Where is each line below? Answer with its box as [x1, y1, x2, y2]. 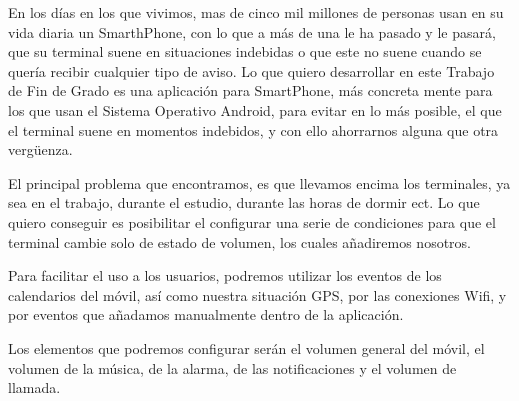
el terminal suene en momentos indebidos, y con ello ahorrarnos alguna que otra [8, 119, 499, 140]
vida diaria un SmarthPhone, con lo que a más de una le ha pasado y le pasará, [8, 21, 496, 42]
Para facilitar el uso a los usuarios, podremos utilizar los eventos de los [8, 265, 442, 286]
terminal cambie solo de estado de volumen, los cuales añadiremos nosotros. [8, 231, 471, 252]
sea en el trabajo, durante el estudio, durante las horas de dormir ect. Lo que [8, 192, 480, 213]
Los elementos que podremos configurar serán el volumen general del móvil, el [8, 337, 485, 358]
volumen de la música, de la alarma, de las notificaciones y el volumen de [8, 357, 457, 378]
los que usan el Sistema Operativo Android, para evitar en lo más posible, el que [8, 99, 502, 120]
